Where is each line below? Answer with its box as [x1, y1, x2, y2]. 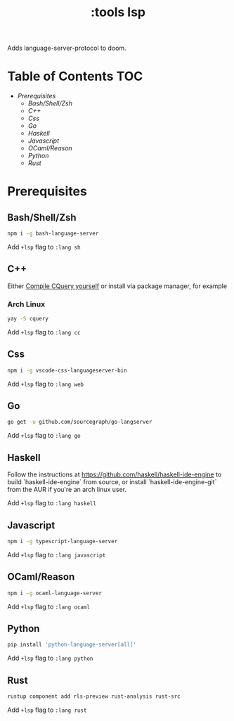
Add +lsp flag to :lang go [7, 431, 81, 440]
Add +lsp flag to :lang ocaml [7, 602, 90, 611]
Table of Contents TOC [7, 68, 143, 84]
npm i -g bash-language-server [7, 230, 99, 238]
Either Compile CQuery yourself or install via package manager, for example [7, 282, 227, 290]
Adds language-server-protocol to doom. [7, 44, 126, 53]
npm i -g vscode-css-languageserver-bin [7, 367, 128, 374]
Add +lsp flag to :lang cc [7, 327, 81, 336]
